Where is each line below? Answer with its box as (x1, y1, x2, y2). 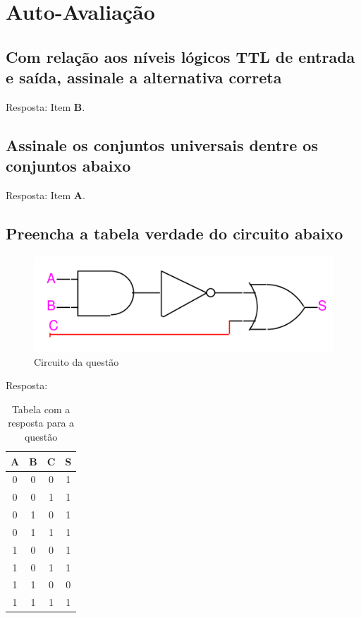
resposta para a (8, 415, 75, 430)
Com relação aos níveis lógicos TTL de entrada (6, 45, 355, 67)
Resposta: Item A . (6, 188, 85, 203)
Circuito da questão (34, 354, 119, 369)
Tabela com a (11, 401, 71, 416)
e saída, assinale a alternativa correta (6, 66, 282, 88)
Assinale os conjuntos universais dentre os (6, 133, 318, 155)
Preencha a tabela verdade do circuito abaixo (6, 222, 343, 244)
